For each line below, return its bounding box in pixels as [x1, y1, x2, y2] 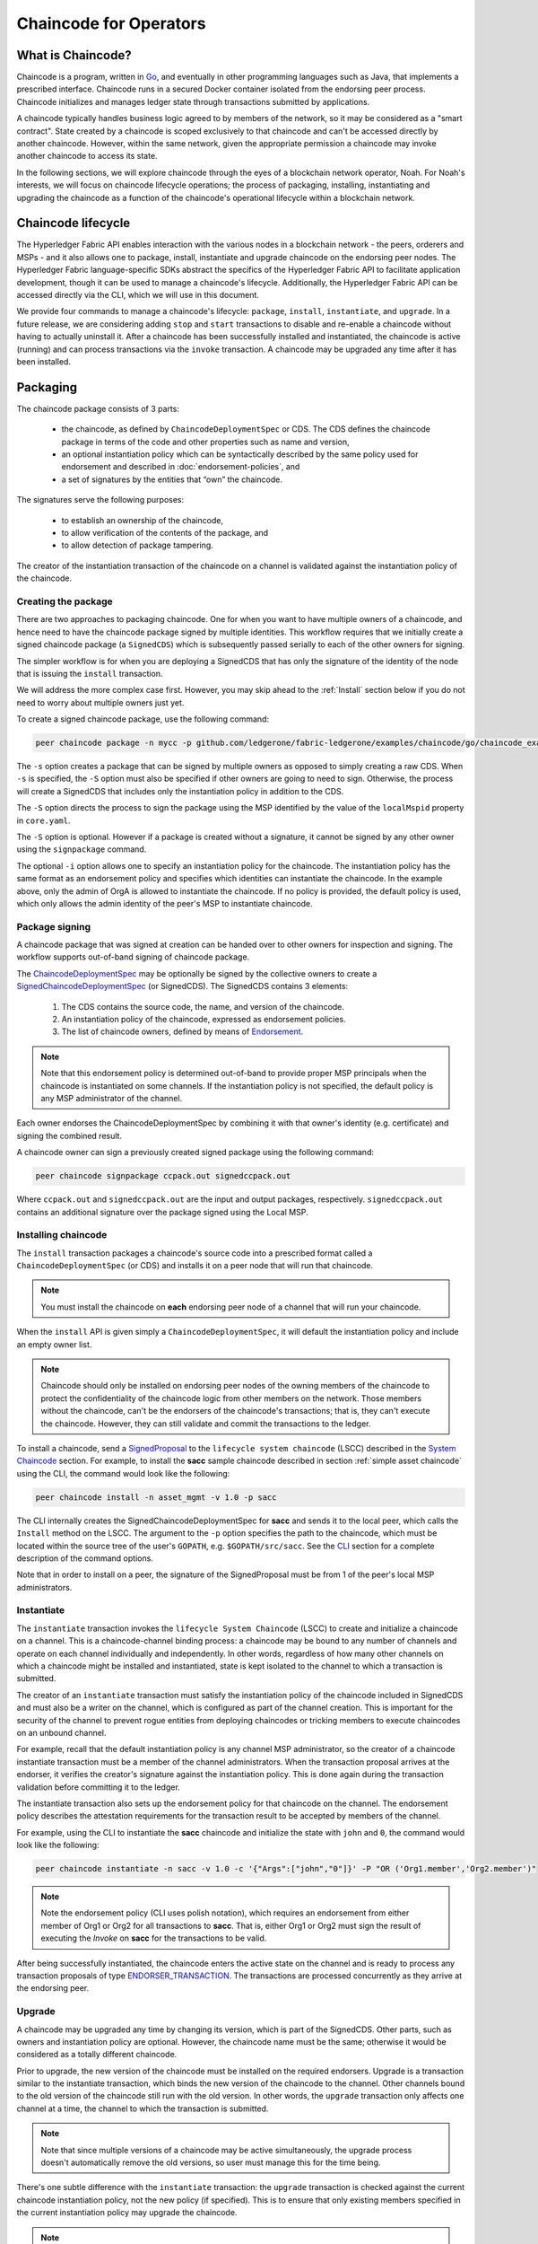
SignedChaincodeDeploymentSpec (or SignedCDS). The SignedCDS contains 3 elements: [16, 981, 349, 992]
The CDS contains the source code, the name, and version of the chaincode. [61, 1001, 345, 1012]
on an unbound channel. [16, 1727, 107, 1738]
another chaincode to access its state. [16, 151, 158, 162]
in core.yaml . [16, 815, 71, 826]
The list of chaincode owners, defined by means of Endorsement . [61, 1026, 304, 1037]
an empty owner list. [16, 1338, 92, 1350]
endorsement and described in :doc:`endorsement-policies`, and [61, 461, 300, 472]
